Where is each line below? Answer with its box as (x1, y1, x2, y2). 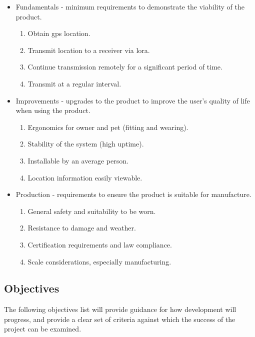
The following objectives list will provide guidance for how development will (4, 304, 236, 314)
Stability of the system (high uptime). (27, 138, 144, 149)
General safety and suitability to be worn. (27, 205, 156, 216)
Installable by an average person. (27, 155, 128, 165)
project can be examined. (4, 323, 81, 334)
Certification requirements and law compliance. (27, 239, 172, 249)
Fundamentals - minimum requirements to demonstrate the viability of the (15, 1, 244, 11)
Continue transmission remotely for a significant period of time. (27, 61, 222, 72)
